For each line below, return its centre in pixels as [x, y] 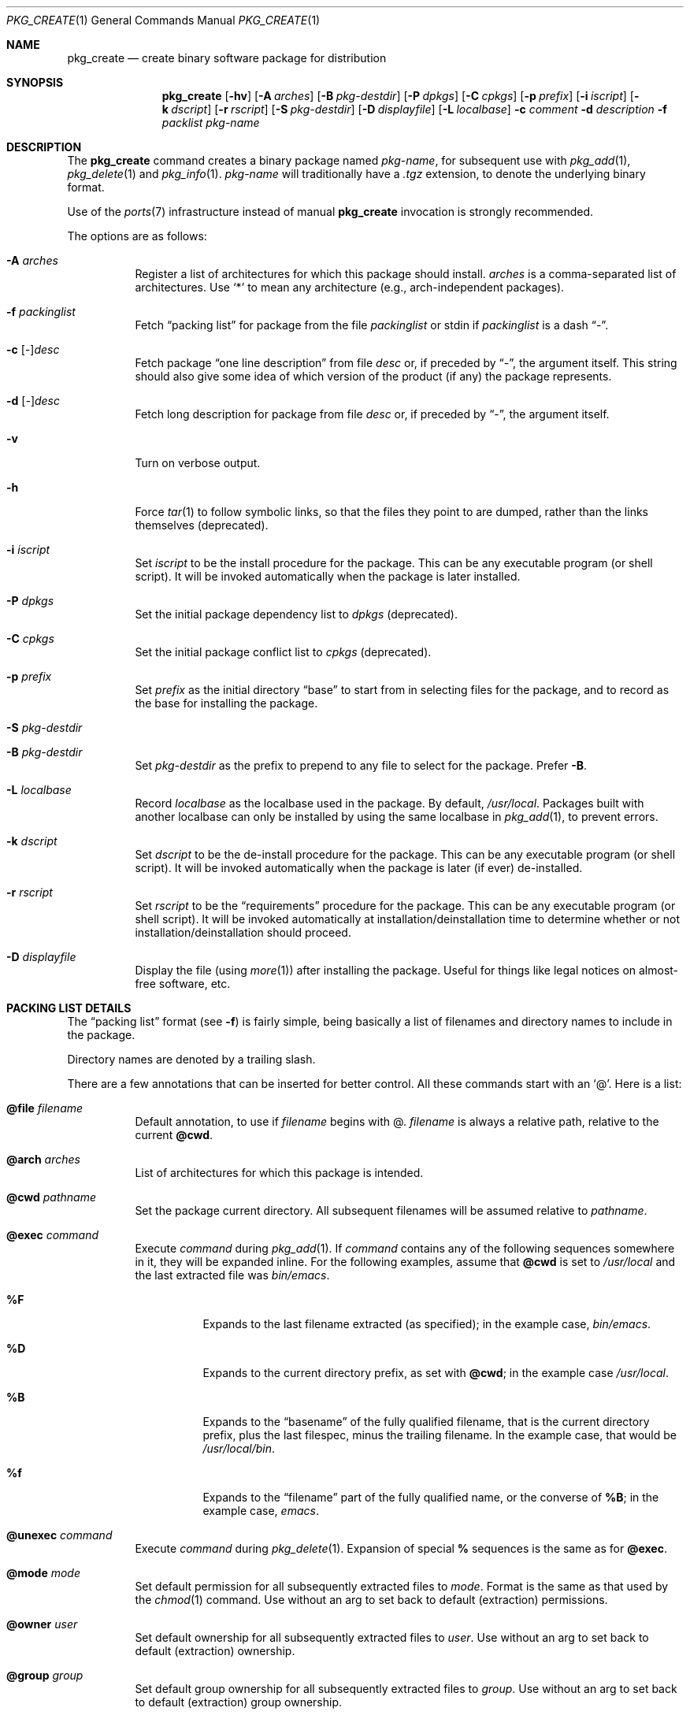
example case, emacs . [261, 1511]
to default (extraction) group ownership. [238, 1702]
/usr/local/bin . [239, 1448]
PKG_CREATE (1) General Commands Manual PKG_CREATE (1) [163, 20]
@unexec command [59, 1535]
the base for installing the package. [226, 703]
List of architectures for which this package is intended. [279, 1173]
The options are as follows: [137, 236]
